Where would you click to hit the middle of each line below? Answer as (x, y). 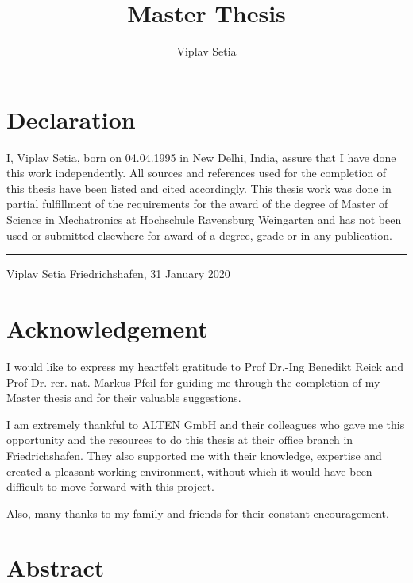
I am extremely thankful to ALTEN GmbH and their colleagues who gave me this (206, 424)
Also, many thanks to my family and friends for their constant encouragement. (198, 513)
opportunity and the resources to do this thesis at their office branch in (180, 440)
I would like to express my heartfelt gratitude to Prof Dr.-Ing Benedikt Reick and (205, 366)
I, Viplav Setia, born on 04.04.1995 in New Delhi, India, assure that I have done (201, 157)
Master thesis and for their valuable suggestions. (124, 398)
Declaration (71, 119)
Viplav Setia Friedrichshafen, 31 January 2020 (118, 274)
